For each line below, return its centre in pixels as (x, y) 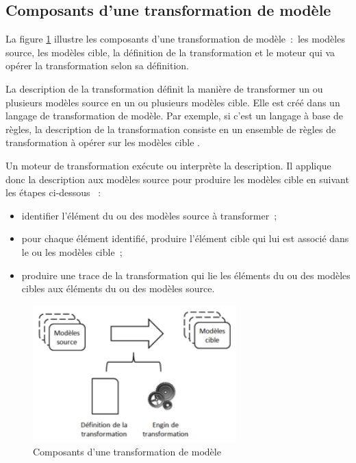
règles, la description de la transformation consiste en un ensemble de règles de (171, 129)
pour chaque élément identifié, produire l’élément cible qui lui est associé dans (185, 238)
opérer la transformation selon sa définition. (97, 66)
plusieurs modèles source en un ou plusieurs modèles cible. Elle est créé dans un (173, 102)
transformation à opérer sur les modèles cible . (103, 142)
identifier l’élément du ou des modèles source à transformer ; (149, 215)
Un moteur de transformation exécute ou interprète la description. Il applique (168, 165)
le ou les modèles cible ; (72, 251)
